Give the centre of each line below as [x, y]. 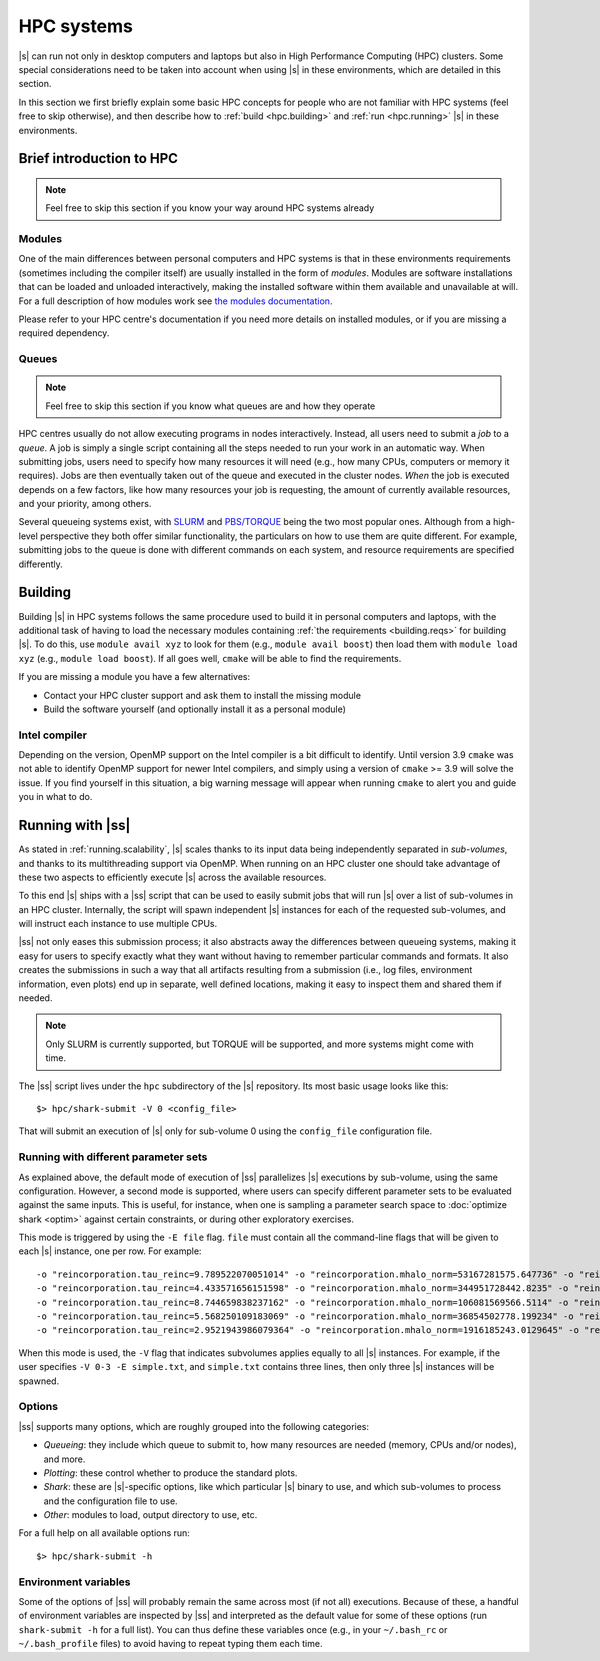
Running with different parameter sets [113, 1157]
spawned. [39, 1381]
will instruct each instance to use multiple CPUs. [118, 924]
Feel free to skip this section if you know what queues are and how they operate [210, 406]
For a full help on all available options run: [104, 1533]
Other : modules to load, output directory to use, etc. [150, 1515]
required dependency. [64, 333]
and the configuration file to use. [111, 1501]
